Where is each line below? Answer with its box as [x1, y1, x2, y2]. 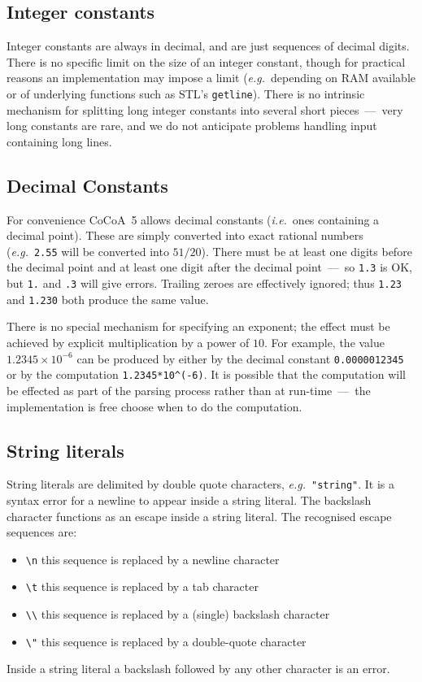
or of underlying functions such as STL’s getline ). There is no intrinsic [7, 85, 365, 102]
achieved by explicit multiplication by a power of [7, 334, 250, 351]
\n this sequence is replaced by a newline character [25, 550, 280, 567]
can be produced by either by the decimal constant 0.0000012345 [76, 350, 404, 367]
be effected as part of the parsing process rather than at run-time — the [7, 381, 371, 398]
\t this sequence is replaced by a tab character [25, 578, 259, 595]
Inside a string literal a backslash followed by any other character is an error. [7, 660, 390, 677]
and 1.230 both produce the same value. [7, 290, 209, 307]
